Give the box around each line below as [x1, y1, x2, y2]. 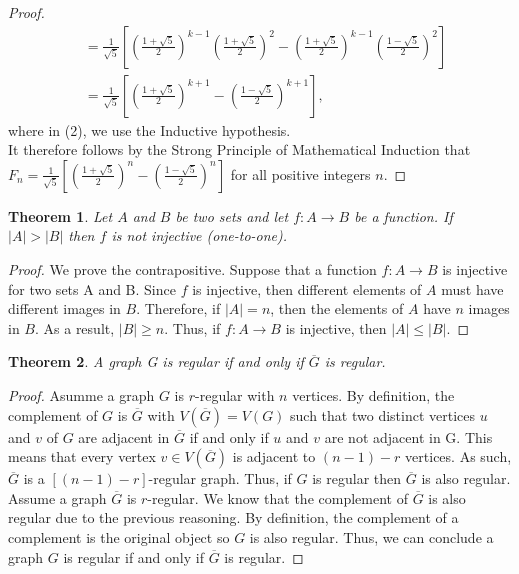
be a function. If [354, 205, 453, 226]
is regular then [312, 468, 402, 489]
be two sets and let [175, 205, 289, 226]
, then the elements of [270, 298, 404, 319]
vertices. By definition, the [292, 385, 455, 405]
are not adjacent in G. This [324, 426, 493, 447]
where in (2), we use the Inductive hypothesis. [8, 119, 291, 140]
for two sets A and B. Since [8, 278, 176, 299]
